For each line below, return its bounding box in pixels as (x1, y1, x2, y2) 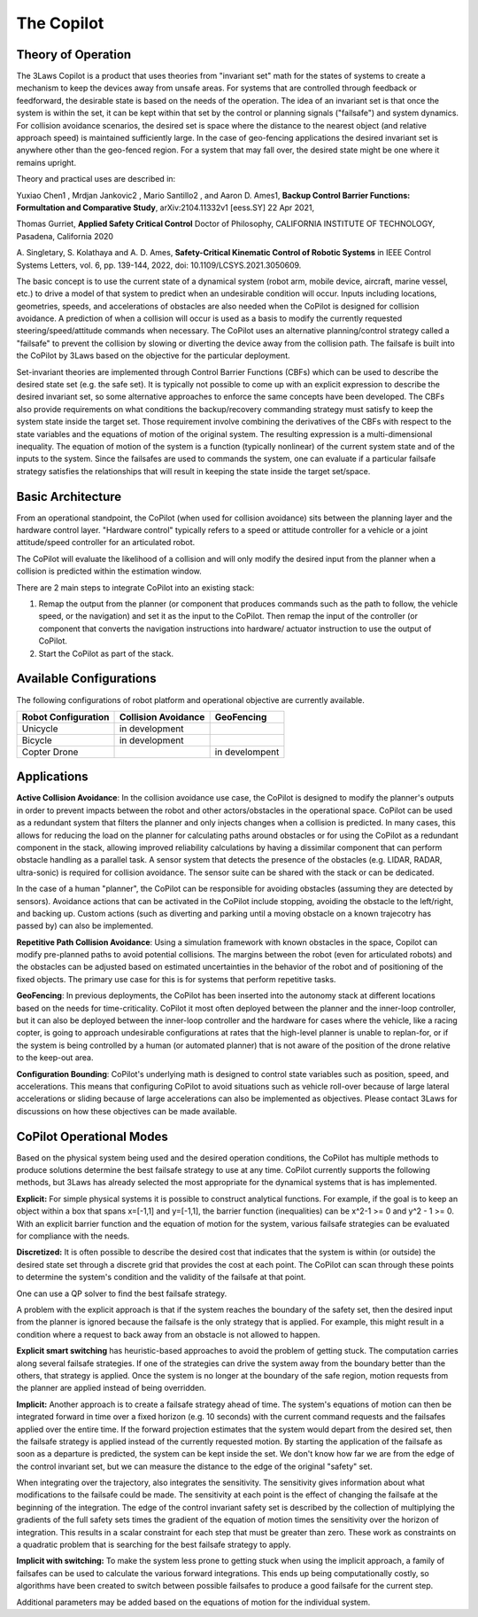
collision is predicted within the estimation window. (16, 566, 203, 576)
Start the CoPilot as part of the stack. (38, 648, 174, 659)
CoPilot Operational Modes (16, 1129, 168, 1144)
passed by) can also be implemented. (16, 920, 154, 931)
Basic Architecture (16, 488, 122, 504)
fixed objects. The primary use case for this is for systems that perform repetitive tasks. (16, 973, 336, 984)
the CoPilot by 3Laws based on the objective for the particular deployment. (16, 350, 290, 361)
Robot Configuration (21, 710, 110, 723)
